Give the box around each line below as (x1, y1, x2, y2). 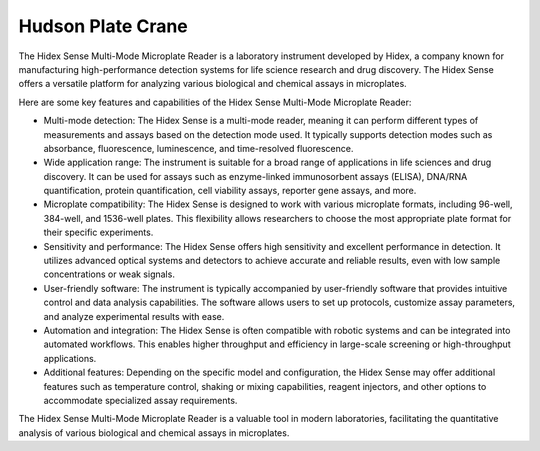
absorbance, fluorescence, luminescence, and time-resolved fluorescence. (43, 142, 354, 154)
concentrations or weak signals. (43, 268, 175, 280)
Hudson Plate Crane (18, 15, 189, 37)
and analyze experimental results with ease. (43, 310, 225, 322)
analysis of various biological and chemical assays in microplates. (18, 426, 290, 439)
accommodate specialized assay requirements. (43, 394, 238, 406)
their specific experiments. (43, 226, 154, 239)
